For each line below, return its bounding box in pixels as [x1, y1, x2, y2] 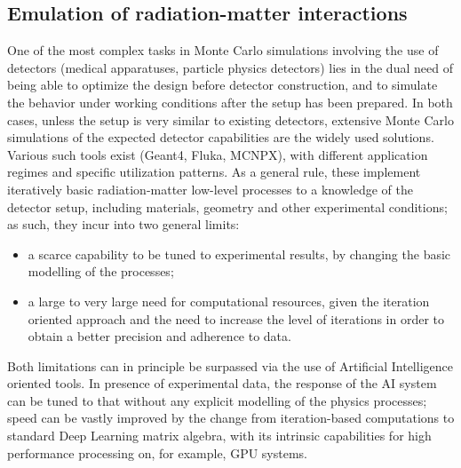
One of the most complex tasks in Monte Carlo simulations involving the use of [7, 41, 439, 59]
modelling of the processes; [28, 262, 174, 281]
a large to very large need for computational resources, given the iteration [28, 291, 430, 310]
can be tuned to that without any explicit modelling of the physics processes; [7, 391, 427, 409]
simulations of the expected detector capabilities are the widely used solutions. [7, 128, 434, 147]
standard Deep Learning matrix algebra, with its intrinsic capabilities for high [7, 426, 432, 445]
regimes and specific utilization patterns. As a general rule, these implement [7, 163, 421, 181]
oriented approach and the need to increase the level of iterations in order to [28, 309, 445, 328]
